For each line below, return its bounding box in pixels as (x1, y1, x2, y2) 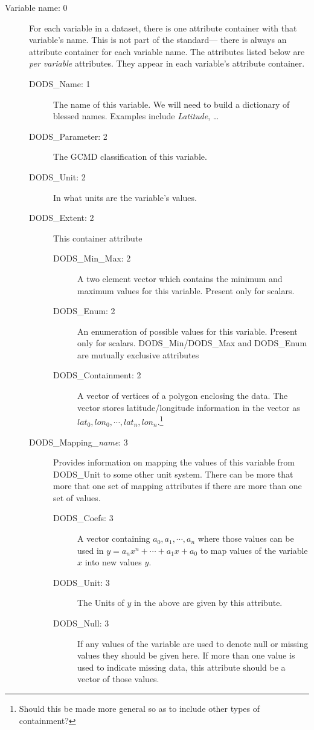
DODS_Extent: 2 (29, 211, 94, 224)
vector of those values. (77, 672, 159, 685)
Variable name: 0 (5, 1, 68, 13)
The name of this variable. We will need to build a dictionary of (53, 97, 290, 110)
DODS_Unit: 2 (29, 170, 86, 183)
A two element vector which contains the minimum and (77, 272, 283, 284)
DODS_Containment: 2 (53, 369, 141, 381)
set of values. (53, 491, 101, 504)
